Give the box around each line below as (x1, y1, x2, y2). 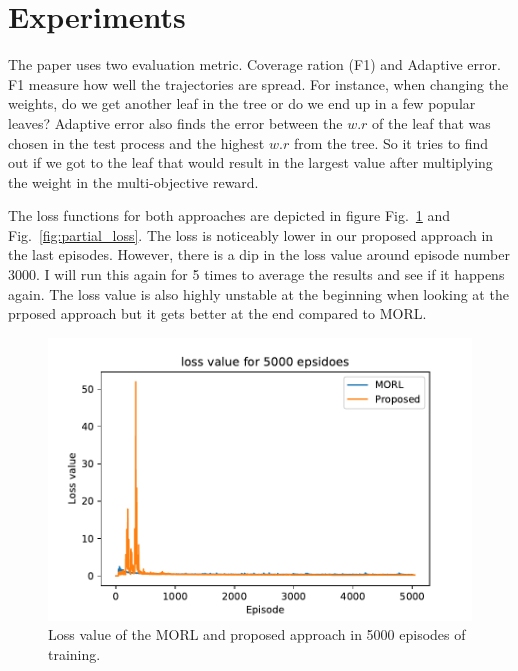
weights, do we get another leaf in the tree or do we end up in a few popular (8, 93, 476, 114)
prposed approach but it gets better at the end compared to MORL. (8, 303, 427, 324)
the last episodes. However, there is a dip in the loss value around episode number (8, 244, 510, 265)
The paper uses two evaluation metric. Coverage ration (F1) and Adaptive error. (8, 54, 501, 75)
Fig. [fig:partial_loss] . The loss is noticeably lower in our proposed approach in (8, 224, 494, 245)
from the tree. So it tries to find (293, 132, 489, 153)
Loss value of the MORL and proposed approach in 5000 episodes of (48, 624, 466, 645)
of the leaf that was (372, 112, 491, 133)
